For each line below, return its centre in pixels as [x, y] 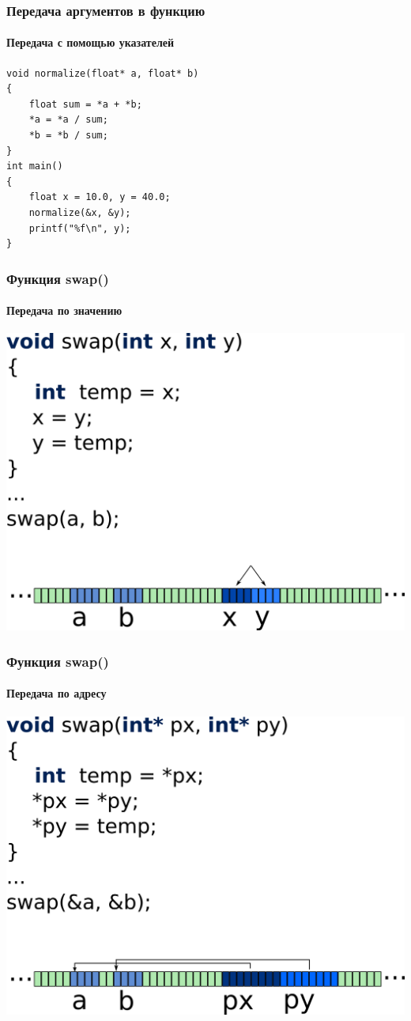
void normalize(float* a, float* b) [103, 73]
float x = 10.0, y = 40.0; [100, 197]
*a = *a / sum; [68, 120]
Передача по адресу [57, 693]
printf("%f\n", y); [80, 228]
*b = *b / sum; [68, 136]
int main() [35, 166]
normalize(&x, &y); [80, 212]
